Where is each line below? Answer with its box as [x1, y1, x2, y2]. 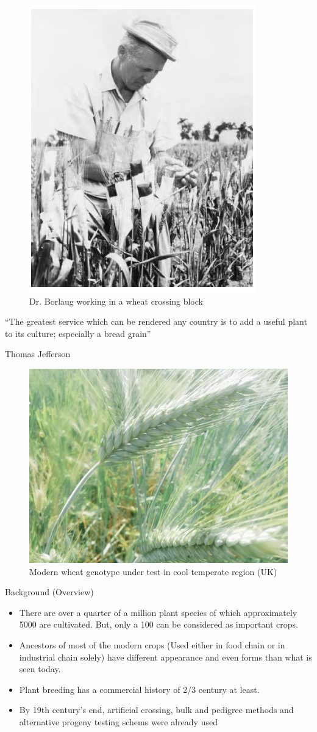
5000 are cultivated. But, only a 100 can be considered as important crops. [19, 618, 298, 631]
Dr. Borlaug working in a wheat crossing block [29, 294, 203, 307]
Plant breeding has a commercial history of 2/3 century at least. [19, 683, 260, 695]
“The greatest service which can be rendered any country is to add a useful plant [5, 315, 307, 328]
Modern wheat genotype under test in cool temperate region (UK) [29, 565, 277, 578]
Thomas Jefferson [5, 347, 71, 360]
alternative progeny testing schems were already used [19, 715, 218, 728]
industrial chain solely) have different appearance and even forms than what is [19, 650, 312, 663]
